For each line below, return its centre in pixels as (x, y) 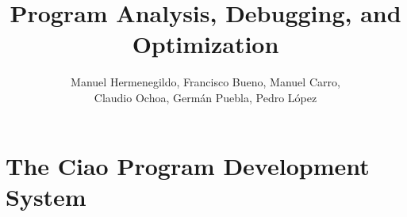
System (46, 196)
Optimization (205, 44)
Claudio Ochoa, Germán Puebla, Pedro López (205, 97)
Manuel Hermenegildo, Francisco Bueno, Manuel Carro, (205, 82)
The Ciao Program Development (188, 165)
